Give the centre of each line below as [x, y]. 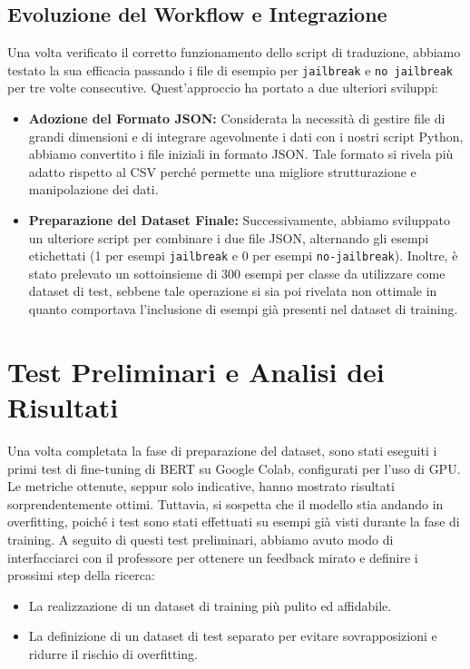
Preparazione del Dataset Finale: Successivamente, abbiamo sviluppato [240, 220]
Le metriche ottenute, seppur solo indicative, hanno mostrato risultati [201, 486]
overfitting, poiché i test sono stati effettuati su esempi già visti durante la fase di [234, 521]
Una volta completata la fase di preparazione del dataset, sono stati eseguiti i [222, 450]
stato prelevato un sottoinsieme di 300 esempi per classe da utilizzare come [237, 273]
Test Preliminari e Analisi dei [196, 371]
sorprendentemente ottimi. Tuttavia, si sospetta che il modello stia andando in [225, 503]
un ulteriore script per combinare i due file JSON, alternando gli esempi [229, 237]
